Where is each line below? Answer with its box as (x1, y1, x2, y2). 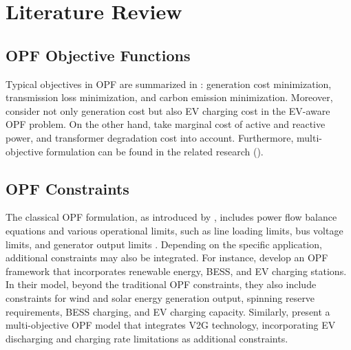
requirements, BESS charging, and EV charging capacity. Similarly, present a (6, 304, 330, 318)
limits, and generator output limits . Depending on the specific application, (6, 237, 322, 251)
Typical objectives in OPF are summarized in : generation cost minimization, (6, 76, 332, 91)
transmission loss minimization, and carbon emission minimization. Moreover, (6, 90, 333, 105)
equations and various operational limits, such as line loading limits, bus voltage (6, 223, 343, 237)
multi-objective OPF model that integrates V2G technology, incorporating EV (6, 318, 336, 332)
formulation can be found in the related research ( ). (46, 144, 264, 158)
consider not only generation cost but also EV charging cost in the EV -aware (6, 103, 330, 118)
